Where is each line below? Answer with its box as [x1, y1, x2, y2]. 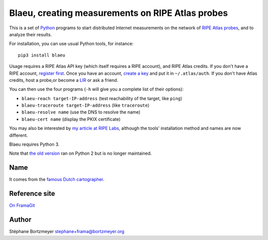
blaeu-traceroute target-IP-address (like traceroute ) [21, 102, 150, 109]
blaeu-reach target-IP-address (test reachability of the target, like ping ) [21, 95, 183, 101]
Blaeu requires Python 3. [9, 141, 60, 147]
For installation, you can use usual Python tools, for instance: [9, 41, 134, 47]
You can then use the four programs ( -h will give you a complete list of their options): [9, 86, 184, 92]
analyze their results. [9, 31, 52, 37]
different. [9, 132, 28, 138]
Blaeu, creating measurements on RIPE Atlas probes [9, 7, 228, 18]
